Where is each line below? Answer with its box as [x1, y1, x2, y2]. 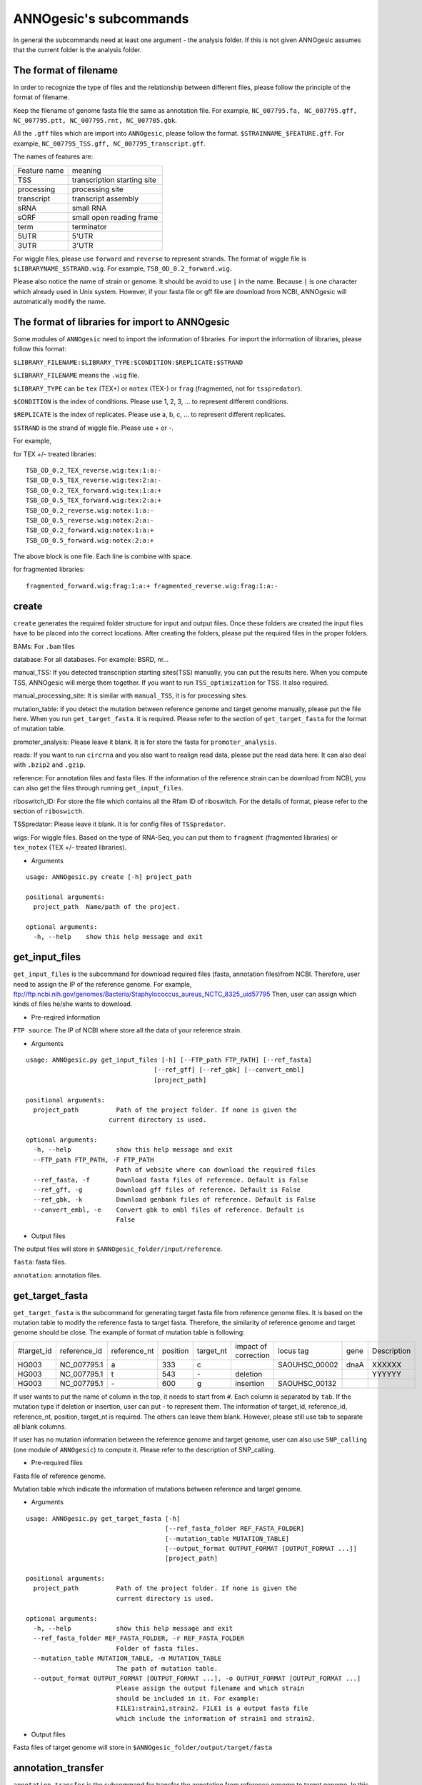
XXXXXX [371, 1359, 402, 1369]
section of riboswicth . [13, 807, 84, 815]
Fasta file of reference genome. [13, 1472, 106, 1480]
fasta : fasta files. [13, 1257, 67, 1267]
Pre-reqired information [31, 1012, 101, 1021]
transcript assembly [71, 193, 139, 203]
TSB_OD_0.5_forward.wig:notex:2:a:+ [26, 536, 154, 544]
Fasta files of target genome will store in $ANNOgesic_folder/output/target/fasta [13, 1743, 273, 1752]
